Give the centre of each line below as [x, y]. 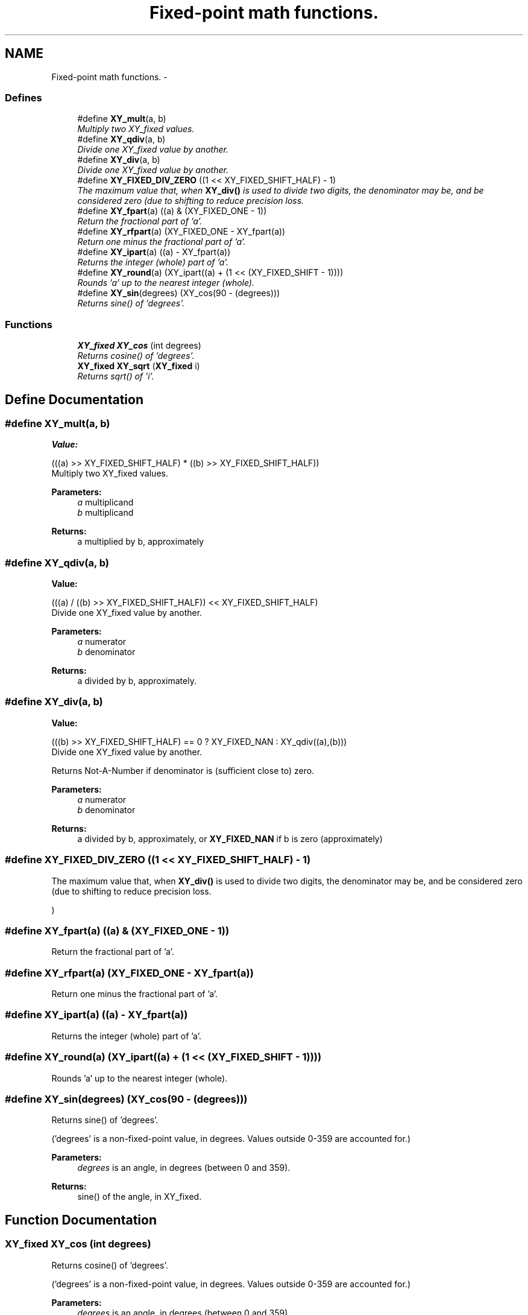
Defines [24, 97]
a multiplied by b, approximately [141, 542]
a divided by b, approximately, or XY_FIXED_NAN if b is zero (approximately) [230, 838]
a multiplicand [105, 502]
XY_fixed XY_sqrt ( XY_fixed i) [139, 366]
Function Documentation [81, 1220]
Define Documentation [74, 399]
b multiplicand [105, 513]
